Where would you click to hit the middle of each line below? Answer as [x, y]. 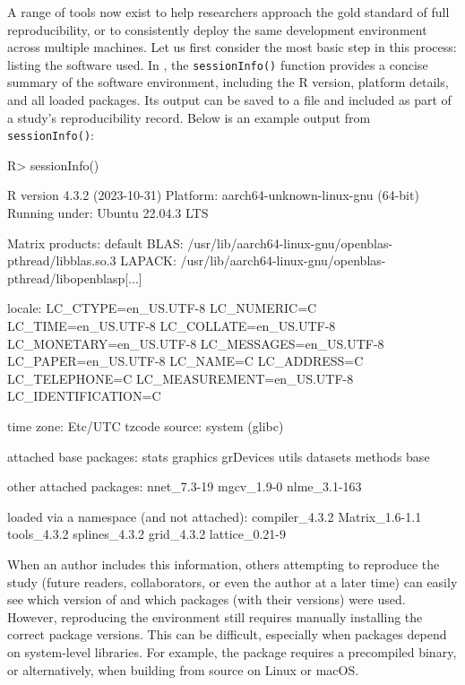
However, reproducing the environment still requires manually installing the [215, 616]
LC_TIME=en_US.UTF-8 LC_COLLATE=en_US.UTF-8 [172, 326]
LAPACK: [148, 260]
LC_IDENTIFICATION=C [84, 396]
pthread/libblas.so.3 [62, 260]
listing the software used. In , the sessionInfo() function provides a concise [218, 64]
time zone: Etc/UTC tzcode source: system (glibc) [146, 426]
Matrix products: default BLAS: [95, 243]
